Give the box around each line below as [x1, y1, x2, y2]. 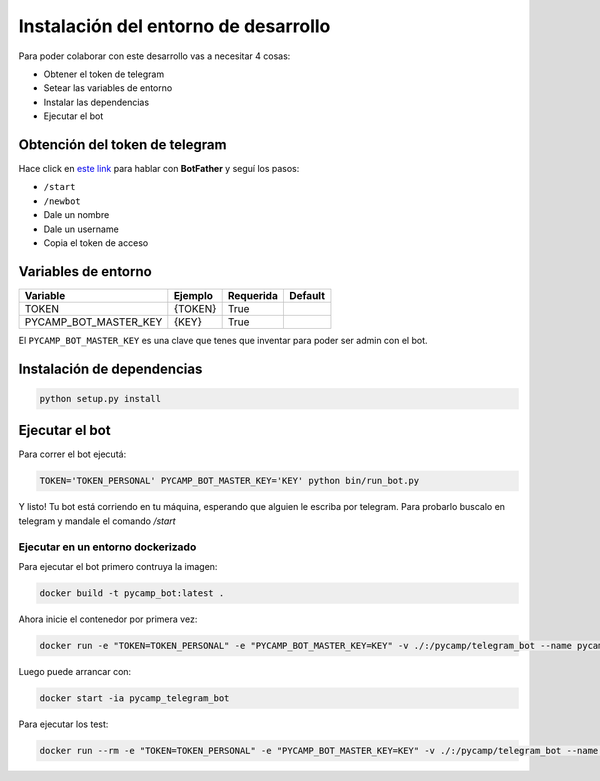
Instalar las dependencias [43, 96, 150, 108]
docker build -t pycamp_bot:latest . [39, 587, 225, 599]
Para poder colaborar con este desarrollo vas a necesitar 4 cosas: [18, 50, 291, 62]
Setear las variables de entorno [43, 82, 173, 94]
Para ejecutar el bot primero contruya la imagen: [18, 560, 218, 572]
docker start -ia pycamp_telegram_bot [39, 692, 230, 704]
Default [288, 288, 325, 302]
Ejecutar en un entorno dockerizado [18, 540, 197, 554]
